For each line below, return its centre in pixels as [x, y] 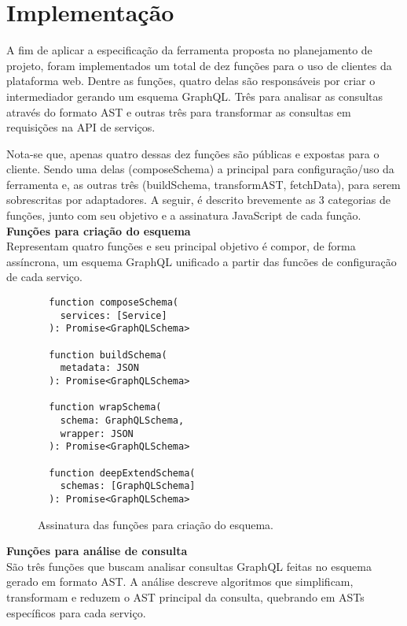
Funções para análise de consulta [97, 551]
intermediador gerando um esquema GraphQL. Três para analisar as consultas [194, 96]
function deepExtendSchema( [122, 473]
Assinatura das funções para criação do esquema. [156, 524]
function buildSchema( [108, 355]
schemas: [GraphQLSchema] [128, 486]
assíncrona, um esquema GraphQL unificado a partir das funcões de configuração [202, 261]
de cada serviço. [44, 277]
